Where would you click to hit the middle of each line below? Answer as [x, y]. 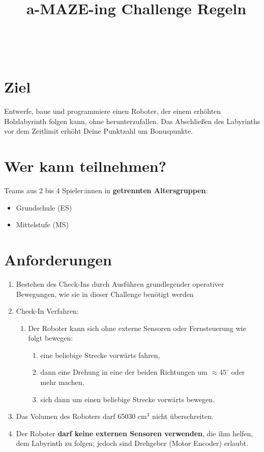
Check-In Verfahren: [47, 311]
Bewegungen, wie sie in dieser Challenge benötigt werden [105, 294]
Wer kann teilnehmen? [85, 166]
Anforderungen [58, 259]
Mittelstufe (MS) [42, 224]
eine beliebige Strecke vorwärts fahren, [100, 355]
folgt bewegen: [51, 338]
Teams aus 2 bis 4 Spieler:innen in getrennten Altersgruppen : [106, 190]
